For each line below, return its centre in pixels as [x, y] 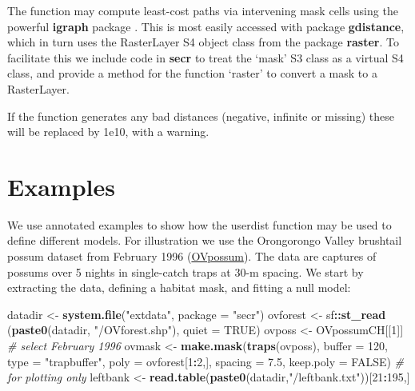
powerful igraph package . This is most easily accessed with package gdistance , [206, 26]
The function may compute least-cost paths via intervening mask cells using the [203, 10]
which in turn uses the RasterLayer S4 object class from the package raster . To [203, 42]
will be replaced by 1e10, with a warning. [108, 132]
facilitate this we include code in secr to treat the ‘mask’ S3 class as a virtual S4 [206, 57]
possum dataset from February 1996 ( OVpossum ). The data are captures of [192, 256]
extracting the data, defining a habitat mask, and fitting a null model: [179, 287]
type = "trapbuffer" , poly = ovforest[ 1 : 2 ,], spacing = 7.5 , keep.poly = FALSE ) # [206, 361]
